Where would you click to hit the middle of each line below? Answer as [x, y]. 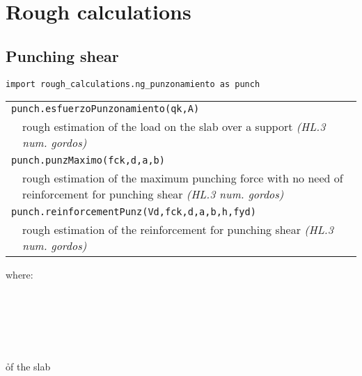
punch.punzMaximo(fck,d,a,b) [88, 160]
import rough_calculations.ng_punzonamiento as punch [133, 84]
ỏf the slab [28, 366]
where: [19, 275]
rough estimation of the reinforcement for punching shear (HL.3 [178, 230]
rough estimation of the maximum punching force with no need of [183, 178]
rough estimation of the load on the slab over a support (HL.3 [174, 127]
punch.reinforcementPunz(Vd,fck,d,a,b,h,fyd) [134, 212]
